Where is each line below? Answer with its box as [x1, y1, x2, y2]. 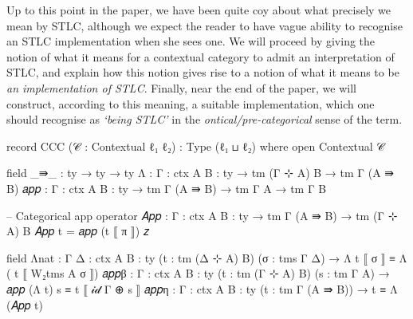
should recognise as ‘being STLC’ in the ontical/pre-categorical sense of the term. [6, 111, 403, 128]
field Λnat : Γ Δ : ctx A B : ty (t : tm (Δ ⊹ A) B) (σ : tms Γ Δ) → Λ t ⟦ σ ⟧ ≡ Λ [6, 249, 407, 266]
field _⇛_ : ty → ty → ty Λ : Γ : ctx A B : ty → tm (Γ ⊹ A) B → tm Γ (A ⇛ [6, 164, 395, 181]
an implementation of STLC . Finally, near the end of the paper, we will [6, 79, 356, 96]
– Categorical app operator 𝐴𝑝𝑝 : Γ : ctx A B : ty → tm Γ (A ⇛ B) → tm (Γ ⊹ [6, 207, 398, 223]
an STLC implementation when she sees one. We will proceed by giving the [6, 33, 376, 49]
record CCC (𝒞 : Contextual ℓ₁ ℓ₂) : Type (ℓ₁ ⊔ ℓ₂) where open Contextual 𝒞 [6, 137, 385, 154]
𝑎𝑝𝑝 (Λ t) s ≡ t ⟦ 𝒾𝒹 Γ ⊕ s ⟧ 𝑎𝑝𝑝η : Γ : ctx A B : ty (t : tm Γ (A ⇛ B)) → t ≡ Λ [6, 280, 398, 297]
